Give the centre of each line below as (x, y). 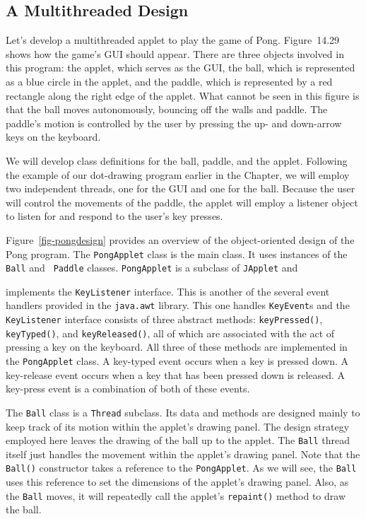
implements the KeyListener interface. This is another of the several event (168, 291)
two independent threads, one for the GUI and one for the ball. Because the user (181, 188)
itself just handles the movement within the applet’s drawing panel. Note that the (183, 454)
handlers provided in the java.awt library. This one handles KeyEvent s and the (178, 305)
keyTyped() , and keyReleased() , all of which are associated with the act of (170, 333)
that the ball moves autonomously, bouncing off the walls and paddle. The (167, 109)
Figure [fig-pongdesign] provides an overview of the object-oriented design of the (180, 239)
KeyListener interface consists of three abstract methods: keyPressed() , (164, 319)
